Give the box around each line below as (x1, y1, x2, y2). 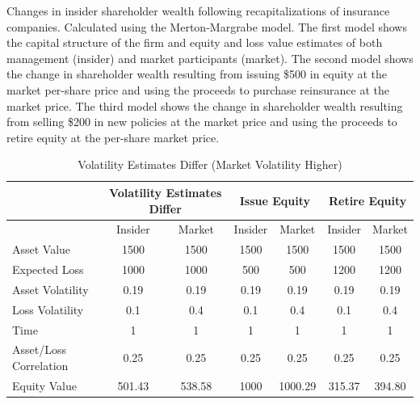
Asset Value (12, 241, 71, 258)
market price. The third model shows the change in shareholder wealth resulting (6, 97, 403, 114)
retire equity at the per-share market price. (6, 128, 220, 145)
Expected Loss (12, 261, 84, 278)
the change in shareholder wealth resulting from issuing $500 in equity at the (6, 65, 388, 82)
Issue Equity (239, 191, 311, 208)
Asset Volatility (12, 280, 89, 297)
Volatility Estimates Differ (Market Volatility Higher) (78, 156, 342, 173)
